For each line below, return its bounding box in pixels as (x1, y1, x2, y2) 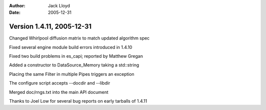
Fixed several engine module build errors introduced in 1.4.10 (9, 44, 133, 50)
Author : (9, 3, 26, 8)
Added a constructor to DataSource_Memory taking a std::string (9, 62, 139, 68)
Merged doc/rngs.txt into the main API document (9, 89, 108, 95)
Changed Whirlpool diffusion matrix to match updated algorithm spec (9, 35, 150, 41)
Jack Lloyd (48, 3, 70, 8)
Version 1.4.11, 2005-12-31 (9, 22, 92, 31)
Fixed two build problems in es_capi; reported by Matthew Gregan (9, 53, 143, 59)
